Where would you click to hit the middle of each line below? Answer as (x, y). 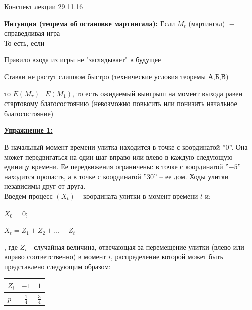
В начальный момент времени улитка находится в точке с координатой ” (115, 146)
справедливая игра (32, 33)
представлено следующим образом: (58, 266)
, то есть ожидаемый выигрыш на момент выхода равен (157, 93)
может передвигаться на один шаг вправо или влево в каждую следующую (118, 157)
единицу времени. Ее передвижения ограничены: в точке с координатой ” (116, 167)
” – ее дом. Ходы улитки (191, 176)
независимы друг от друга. (45, 186)
